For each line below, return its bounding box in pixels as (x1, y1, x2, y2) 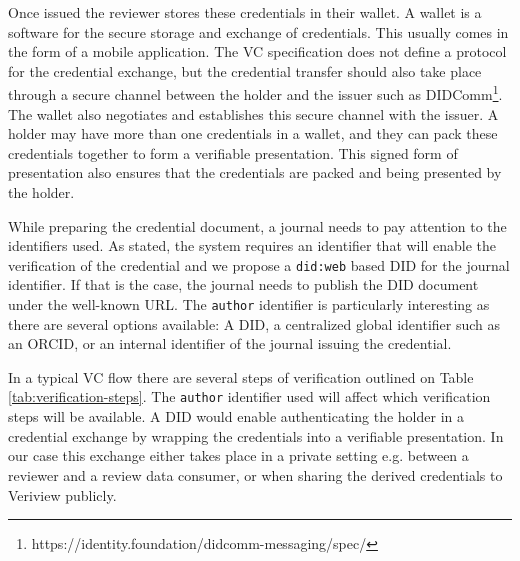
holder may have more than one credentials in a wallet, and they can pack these (8, 123, 498, 144)
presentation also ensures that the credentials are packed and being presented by (8, 162, 502, 183)
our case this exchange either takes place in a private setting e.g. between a (8, 445, 469, 466)
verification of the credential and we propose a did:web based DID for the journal (8, 254, 510, 275)
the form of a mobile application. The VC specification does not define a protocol (8, 41, 507, 62)
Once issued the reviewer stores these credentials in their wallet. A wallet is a (8, 2, 482, 22)
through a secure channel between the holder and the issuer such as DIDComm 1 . (8, 81, 503, 105)
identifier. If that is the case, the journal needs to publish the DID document (8, 274, 479, 295)
